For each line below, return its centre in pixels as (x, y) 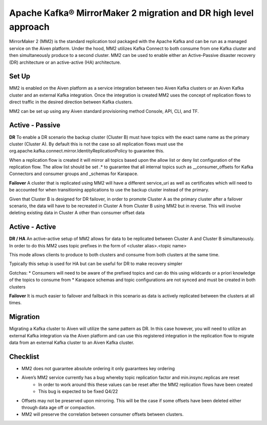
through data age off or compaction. (59, 407)
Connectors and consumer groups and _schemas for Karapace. (74, 174)
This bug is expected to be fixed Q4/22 (78, 391)
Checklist (24, 356)
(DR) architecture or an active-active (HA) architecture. (65, 62)
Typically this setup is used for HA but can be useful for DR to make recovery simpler (96, 264)
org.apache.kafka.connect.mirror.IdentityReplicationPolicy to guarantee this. (87, 151)
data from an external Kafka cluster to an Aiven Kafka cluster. (72, 343)
